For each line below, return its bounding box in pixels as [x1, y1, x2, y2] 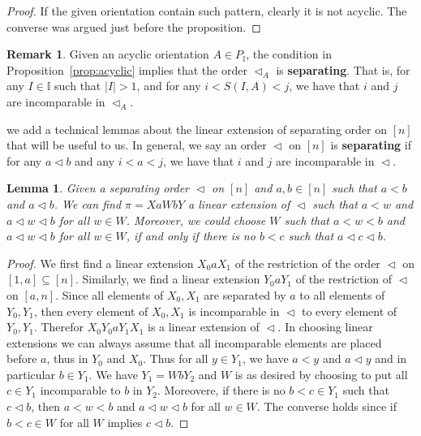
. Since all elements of [55, 286, 164, 303]
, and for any [136, 77, 201, 94]
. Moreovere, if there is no [157, 382, 286, 399]
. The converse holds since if [256, 398, 397, 415]
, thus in [46, 350, 88, 367]
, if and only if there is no [126, 227, 256, 244]
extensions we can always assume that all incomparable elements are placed [6, 334, 382, 351]
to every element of [301, 302, 397, 319]
